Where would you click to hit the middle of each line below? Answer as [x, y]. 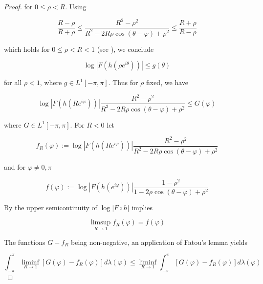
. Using [76, 6]
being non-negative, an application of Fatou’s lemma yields [159, 242]
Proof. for [18, 6]
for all [13, 82]
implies [142, 207]
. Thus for [123, 82]
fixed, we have [167, 82]
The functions [25, 242]
